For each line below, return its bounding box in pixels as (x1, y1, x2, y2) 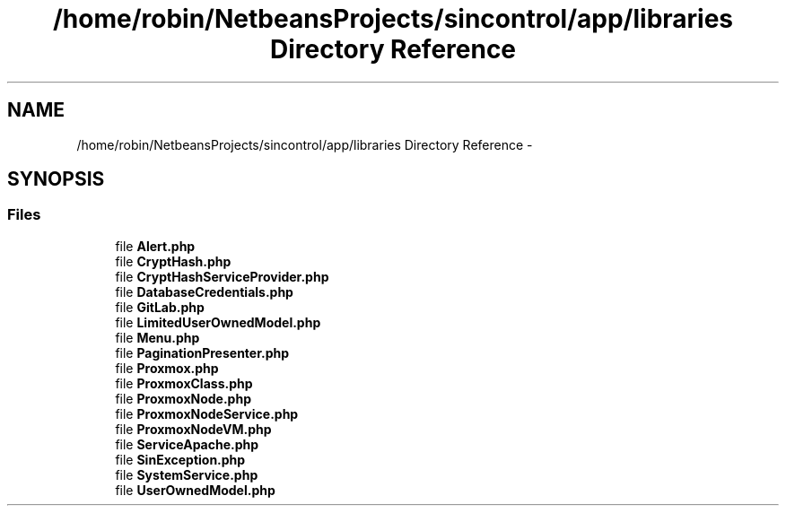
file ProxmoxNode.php (115, 390, 251, 406)
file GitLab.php (115, 299, 205, 315)
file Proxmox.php (115, 360, 219, 376)
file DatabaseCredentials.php (115, 283, 293, 300)
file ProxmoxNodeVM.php (115, 421, 272, 437)
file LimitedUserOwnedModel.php (115, 314, 321, 330)
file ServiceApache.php (115, 436, 259, 452)
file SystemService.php (115, 466, 258, 483)
